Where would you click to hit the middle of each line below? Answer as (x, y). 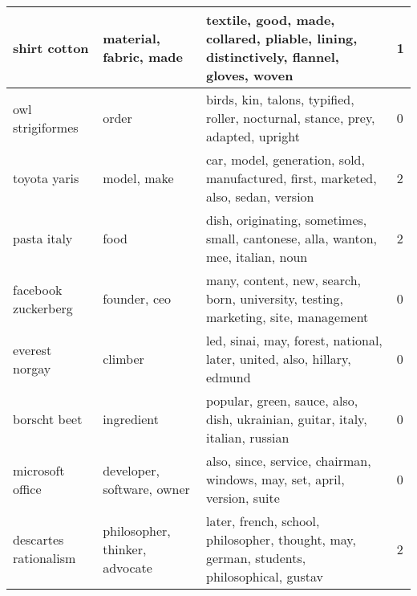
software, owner (146, 488)
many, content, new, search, (283, 280)
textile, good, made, (270, 20)
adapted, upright (253, 136)
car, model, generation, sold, (285, 159)
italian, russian (247, 437)
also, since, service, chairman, (288, 461)
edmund (228, 377)
